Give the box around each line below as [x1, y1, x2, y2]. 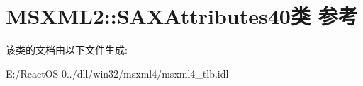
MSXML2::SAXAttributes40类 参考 [6, 1, 358, 30]
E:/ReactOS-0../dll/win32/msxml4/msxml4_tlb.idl [6, 66, 229, 80]
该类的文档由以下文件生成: [6, 42, 128, 57]
